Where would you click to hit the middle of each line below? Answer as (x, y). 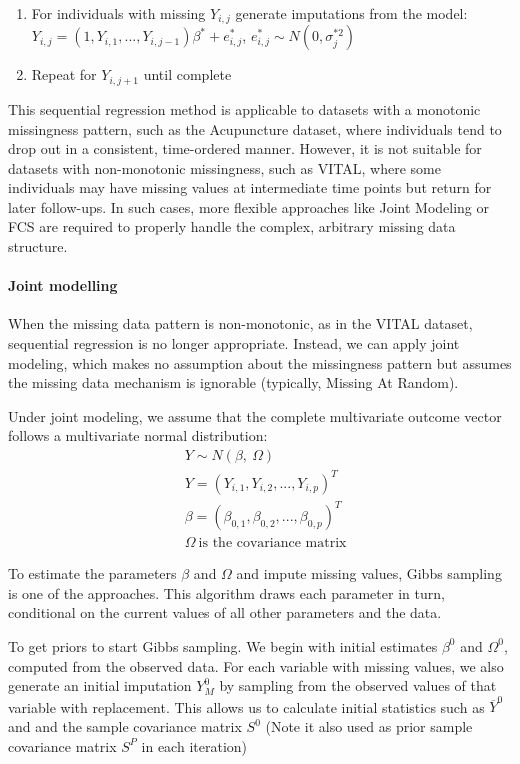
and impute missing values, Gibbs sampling (369, 573)
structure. (38, 246)
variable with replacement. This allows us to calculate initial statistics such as (246, 706)
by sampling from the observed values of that (358, 685)
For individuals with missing (118, 13)
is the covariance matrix (272, 543)
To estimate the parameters (92, 573)
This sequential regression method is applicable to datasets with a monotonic (244, 108)
